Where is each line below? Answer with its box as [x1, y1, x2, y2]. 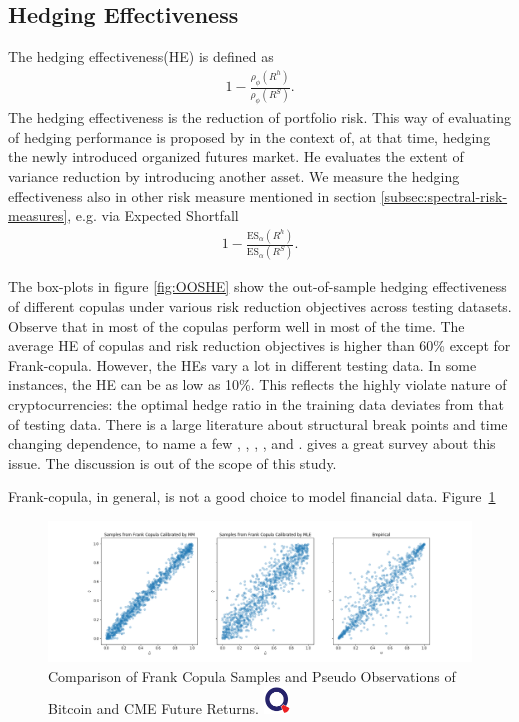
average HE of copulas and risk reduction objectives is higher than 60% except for [8, 335, 511, 356]
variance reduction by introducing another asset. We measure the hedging [8, 166, 460, 187]
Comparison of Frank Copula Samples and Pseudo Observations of [48, 665, 456, 686]
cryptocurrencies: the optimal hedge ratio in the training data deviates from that [8, 394, 504, 415]
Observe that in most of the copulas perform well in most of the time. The [8, 315, 465, 336]
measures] [8, 205, 68, 226]
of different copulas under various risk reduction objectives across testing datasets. [8, 296, 512, 317]
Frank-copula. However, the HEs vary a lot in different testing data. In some [8, 354, 477, 375]
